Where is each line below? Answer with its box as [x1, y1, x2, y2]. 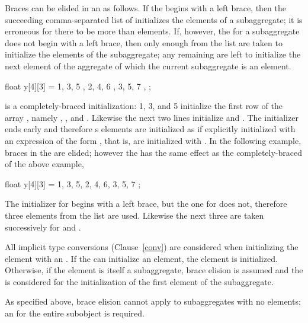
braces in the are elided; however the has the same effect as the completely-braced [5, 146, 303, 158]
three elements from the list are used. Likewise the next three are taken [5, 209, 264, 221]
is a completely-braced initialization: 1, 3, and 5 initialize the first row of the [5, 100, 283, 112]
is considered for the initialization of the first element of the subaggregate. [5, 275, 274, 287]
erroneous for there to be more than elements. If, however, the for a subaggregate [5, 25, 300, 37]
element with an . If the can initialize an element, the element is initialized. [5, 252, 278, 264]
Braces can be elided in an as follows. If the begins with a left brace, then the [5, 2, 286, 14]
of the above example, [5, 158, 84, 170]
